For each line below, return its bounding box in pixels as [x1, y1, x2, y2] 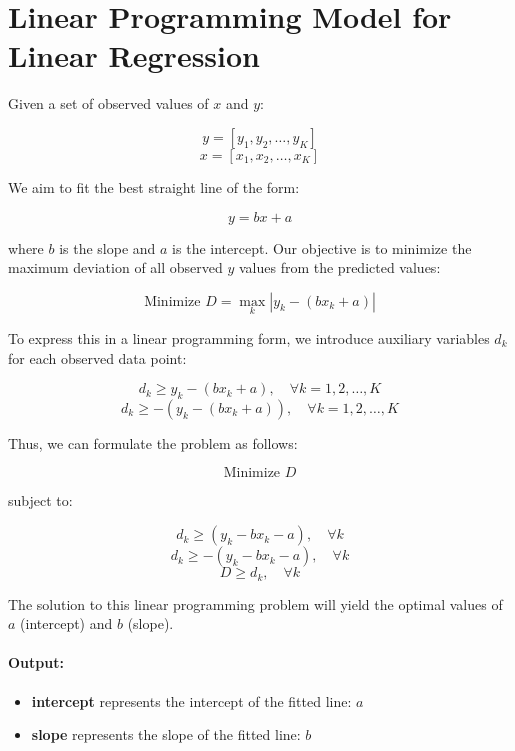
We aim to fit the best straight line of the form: [8, 176, 300, 197]
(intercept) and [20, 613, 113, 634]
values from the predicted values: [238, 257, 441, 278]
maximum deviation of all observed [8, 257, 223, 278]
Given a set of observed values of [8, 93, 209, 114]
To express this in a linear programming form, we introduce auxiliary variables [8, 327, 490, 348]
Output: [8, 652, 64, 673]
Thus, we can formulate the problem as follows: [8, 432, 298, 453]
